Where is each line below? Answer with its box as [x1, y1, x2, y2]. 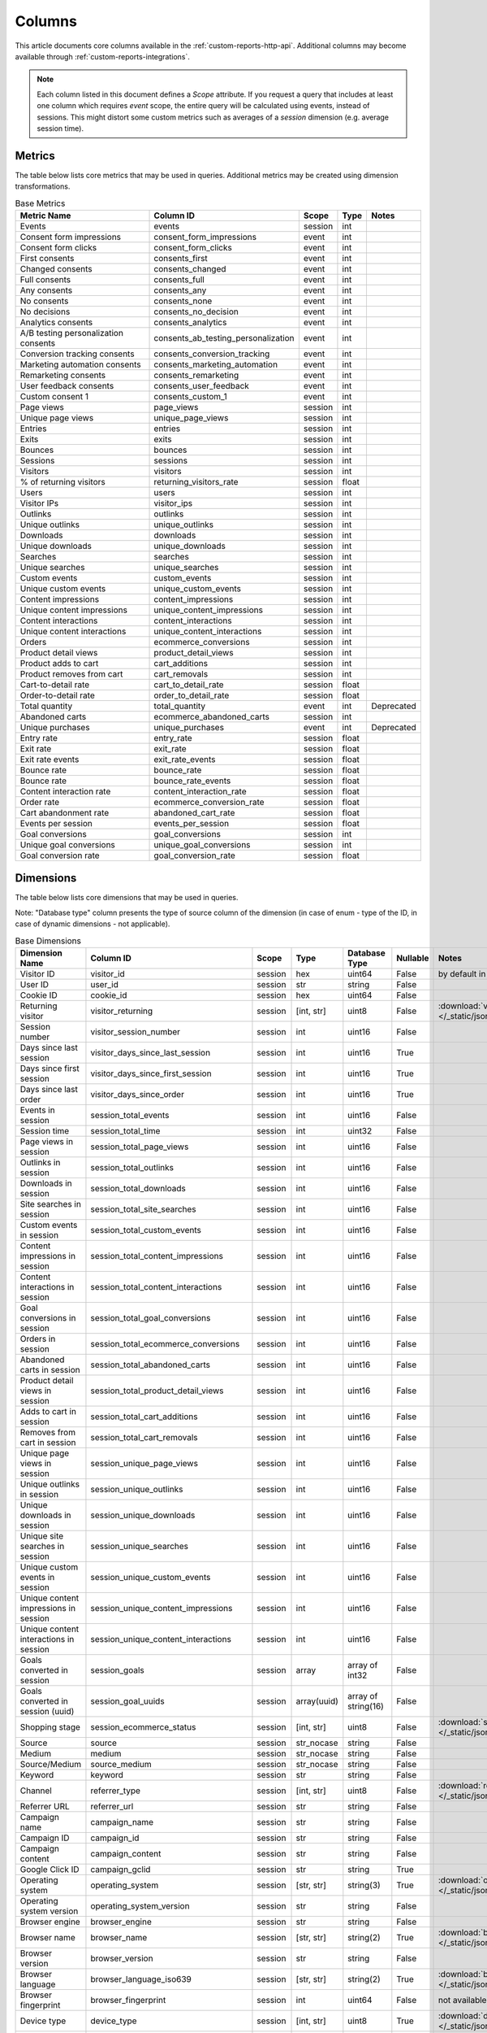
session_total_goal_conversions [90, 1313, 211, 1324]
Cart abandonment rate [19, 807, 110, 818]
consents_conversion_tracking [153, 348, 270, 359]
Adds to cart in [19, 1406, 77, 1417]
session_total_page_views [90, 1141, 189, 1152]
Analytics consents [19, 316, 93, 328]
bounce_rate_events [153, 775, 231, 786]
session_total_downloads [90, 1183, 186, 1195]
